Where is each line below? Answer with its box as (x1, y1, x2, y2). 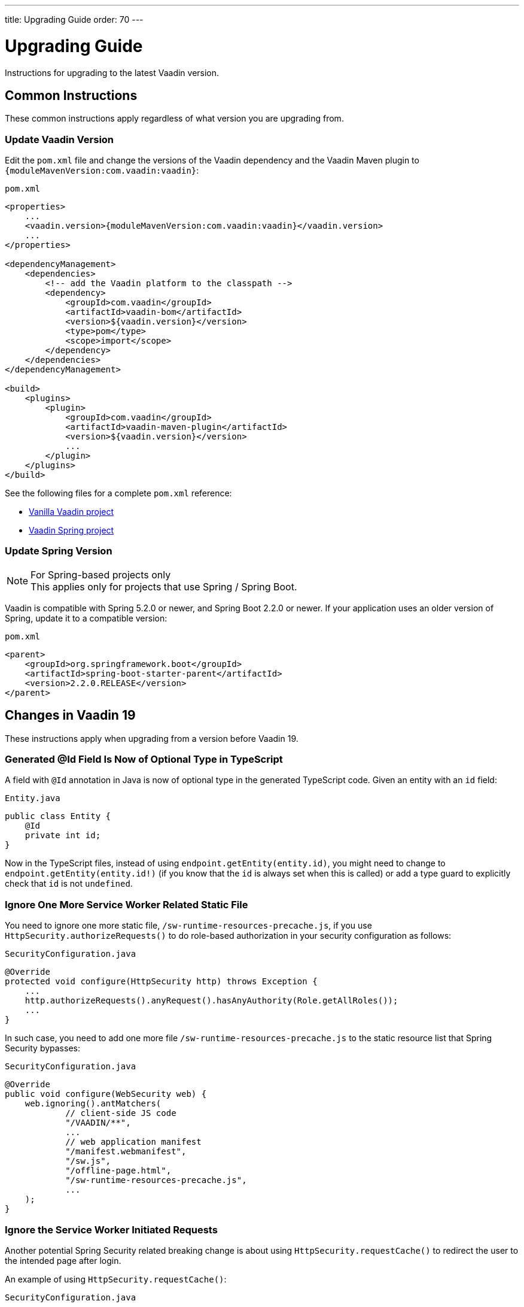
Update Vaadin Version (5, 133, 114, 145)
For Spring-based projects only (31, 568, 171, 581)
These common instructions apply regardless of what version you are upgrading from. (5, 113, 344, 124)
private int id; (25, 830, 101, 841)
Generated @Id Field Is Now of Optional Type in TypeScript (5, 753, 283, 766)
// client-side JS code (65, 1108, 176, 1118)
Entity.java (5, 793, 60, 803)
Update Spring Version (5, 545, 112, 557)
